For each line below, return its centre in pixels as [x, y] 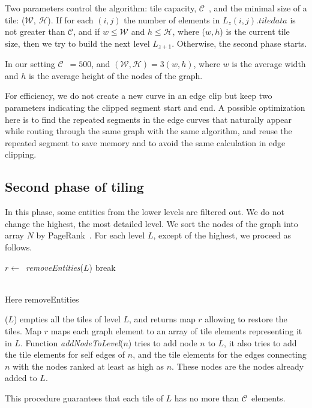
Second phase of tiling [74, 187]
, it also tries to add [260, 342]
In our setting [30, 64]
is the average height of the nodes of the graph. [115, 75]
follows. [19, 247]
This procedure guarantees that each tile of [84, 398]
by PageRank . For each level [91, 235]
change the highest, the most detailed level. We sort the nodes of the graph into [151, 223]
